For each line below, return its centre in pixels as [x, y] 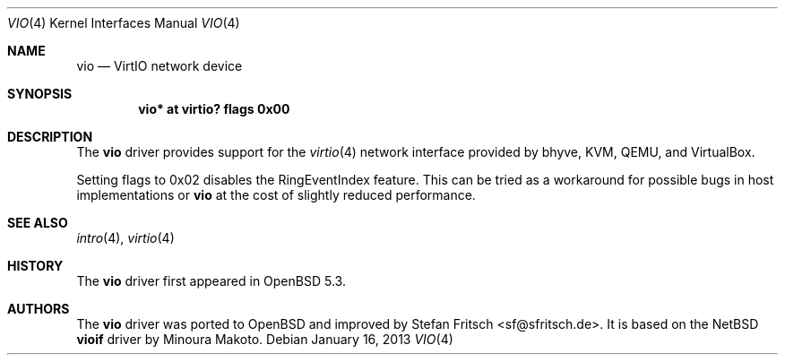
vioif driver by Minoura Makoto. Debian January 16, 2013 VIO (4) [265, 339]
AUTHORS [39, 309]
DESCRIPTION [50, 137]
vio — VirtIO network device [160, 66]
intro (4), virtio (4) [125, 238]
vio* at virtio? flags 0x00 [214, 109]
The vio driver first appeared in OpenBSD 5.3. [211, 281]
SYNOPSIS [40, 94]
